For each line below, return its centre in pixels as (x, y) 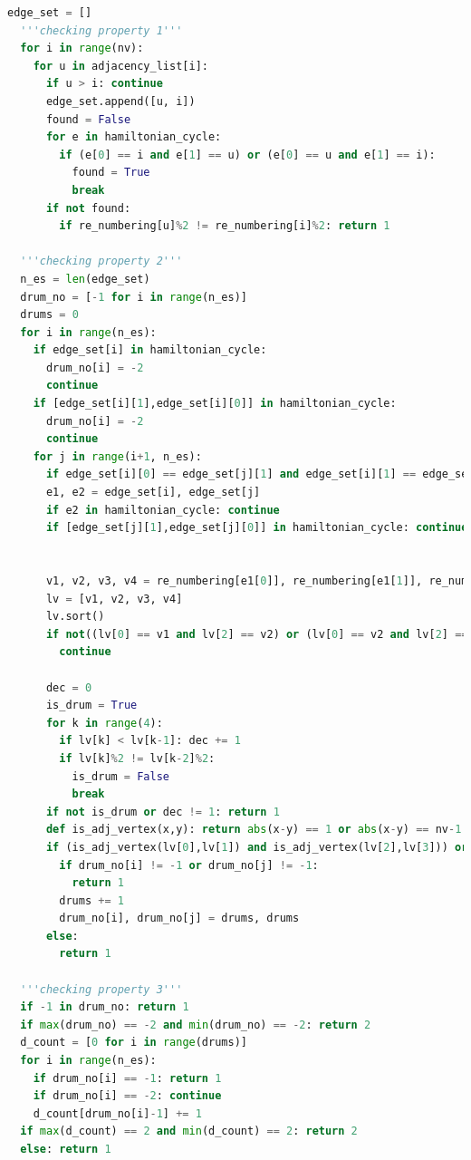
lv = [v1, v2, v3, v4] (114, 599)
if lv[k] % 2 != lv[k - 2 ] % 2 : (137, 758)
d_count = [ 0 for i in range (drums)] (134, 1043)
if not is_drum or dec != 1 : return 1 (163, 812)
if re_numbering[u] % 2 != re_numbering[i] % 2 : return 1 (225, 226)
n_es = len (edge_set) (85, 279)
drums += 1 (91, 900)
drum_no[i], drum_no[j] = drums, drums (179, 918)
